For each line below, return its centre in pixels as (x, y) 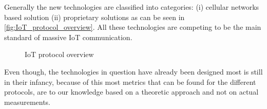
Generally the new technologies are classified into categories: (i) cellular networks (132, 7)
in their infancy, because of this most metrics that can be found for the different (130, 81)
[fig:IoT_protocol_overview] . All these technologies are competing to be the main (133, 27)
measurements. (27, 102)
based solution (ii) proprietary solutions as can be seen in (94, 17)
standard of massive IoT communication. (68, 37)
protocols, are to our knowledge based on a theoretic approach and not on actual (131, 92)
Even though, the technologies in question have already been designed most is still (133, 71)
